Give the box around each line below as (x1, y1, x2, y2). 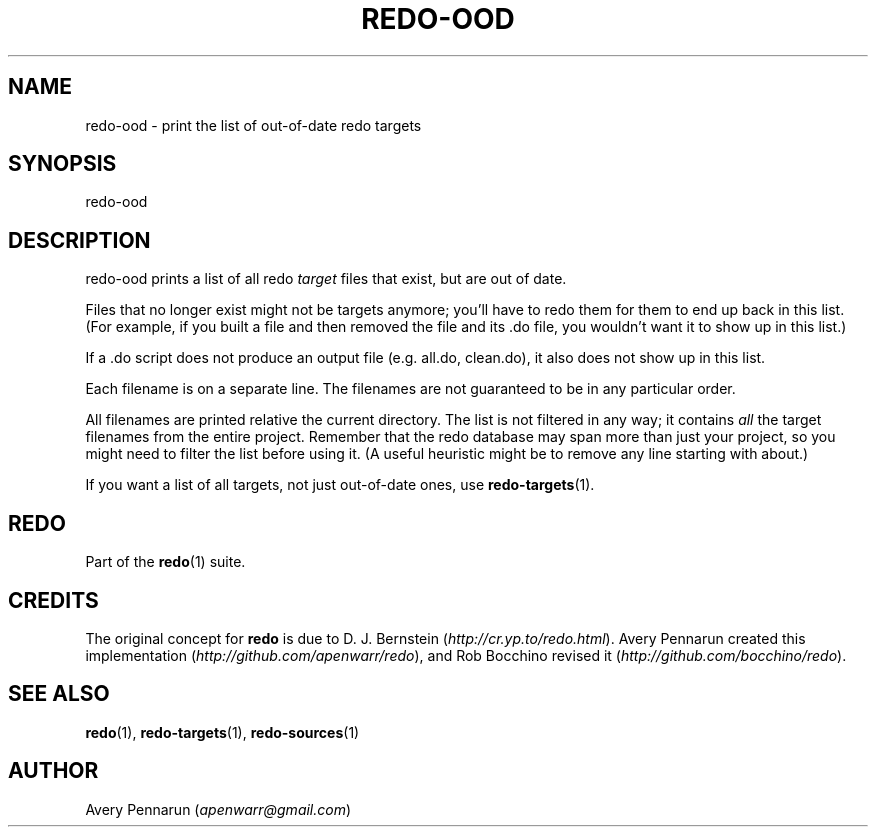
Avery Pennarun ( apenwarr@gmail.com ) (85, 800, 352, 818)
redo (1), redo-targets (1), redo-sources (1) (85, 723, 360, 741)
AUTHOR (8, 758, 99, 784)
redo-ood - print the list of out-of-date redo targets (85, 116, 422, 134)
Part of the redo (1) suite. (85, 553, 246, 571)
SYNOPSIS (8, 151, 117, 177)
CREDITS (8, 587, 99, 613)
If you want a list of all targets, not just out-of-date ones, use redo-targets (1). (85, 476, 595, 494)
